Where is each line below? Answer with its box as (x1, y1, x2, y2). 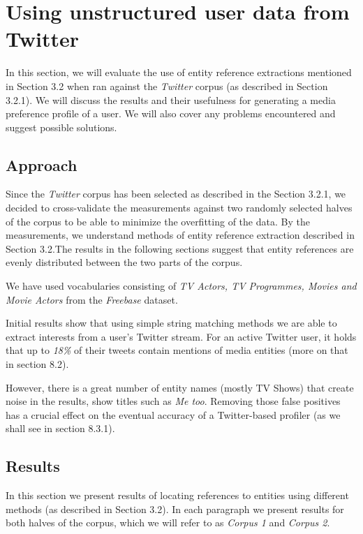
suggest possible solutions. (6, 119, 117, 134)
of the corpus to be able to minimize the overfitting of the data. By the (6, 214, 310, 228)
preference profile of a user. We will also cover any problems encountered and (6, 106, 336, 121)
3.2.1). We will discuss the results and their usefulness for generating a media (6, 92, 336, 107)
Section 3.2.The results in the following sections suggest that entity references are (6, 241, 354, 255)
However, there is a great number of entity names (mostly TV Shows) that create (6, 380, 354, 394)
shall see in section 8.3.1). (6, 421, 115, 436)
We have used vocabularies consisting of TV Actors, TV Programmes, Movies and (6, 279, 357, 293)
